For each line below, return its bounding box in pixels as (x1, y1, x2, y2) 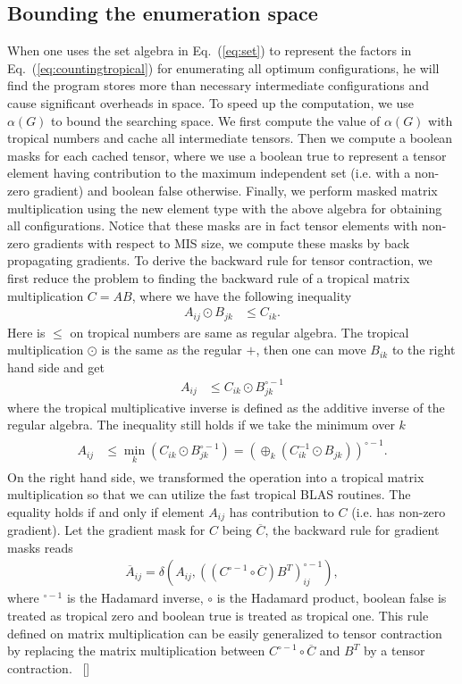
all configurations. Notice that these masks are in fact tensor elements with (7, 216, 418, 235)
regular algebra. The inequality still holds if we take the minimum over (7, 415, 395, 434)
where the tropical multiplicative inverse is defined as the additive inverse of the (7, 397, 445, 416)
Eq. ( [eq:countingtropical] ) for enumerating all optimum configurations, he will (7, 58, 440, 77)
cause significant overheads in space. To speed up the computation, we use (7, 93, 415, 112)
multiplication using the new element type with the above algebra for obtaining (7, 198, 442, 217)
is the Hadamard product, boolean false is (216, 588, 447, 607)
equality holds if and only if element (7, 502, 205, 521)
